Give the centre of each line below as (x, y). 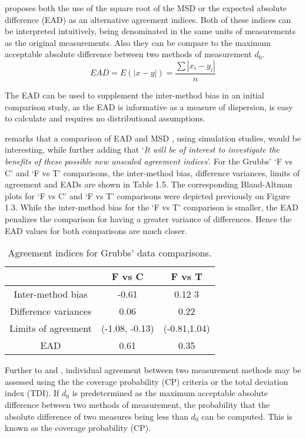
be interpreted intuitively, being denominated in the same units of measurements (150, 31)
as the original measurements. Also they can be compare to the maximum (138, 42)
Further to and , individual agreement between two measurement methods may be (153, 370)
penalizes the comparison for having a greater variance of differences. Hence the (148, 218)
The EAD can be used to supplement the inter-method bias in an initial (134, 95)
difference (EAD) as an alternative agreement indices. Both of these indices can (148, 19)
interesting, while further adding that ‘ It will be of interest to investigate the (142, 149)
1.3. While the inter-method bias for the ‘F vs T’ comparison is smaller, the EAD (152, 207)
